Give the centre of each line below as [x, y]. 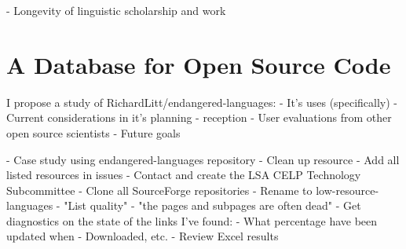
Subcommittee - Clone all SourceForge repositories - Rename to [159, 190]
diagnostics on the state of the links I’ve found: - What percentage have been [192, 220]
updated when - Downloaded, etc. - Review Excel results [143, 236]
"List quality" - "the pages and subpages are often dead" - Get [212, 205]
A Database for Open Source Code [199, 64]
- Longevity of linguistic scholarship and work [116, 10]
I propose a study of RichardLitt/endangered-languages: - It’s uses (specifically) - [202, 102]
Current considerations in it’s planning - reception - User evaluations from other [199, 117]
